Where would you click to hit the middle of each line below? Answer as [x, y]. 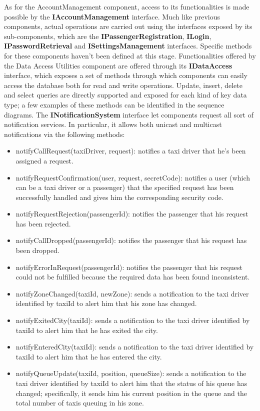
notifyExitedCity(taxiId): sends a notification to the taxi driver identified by [133, 320]
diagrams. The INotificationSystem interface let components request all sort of [129, 114]
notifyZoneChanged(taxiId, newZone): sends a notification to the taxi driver [132, 293]
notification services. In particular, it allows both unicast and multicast [113, 124]
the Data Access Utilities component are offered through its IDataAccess [118, 65]
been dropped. [37, 250]
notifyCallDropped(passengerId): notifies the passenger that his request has [131, 240]
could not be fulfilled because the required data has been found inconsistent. [133, 277]
